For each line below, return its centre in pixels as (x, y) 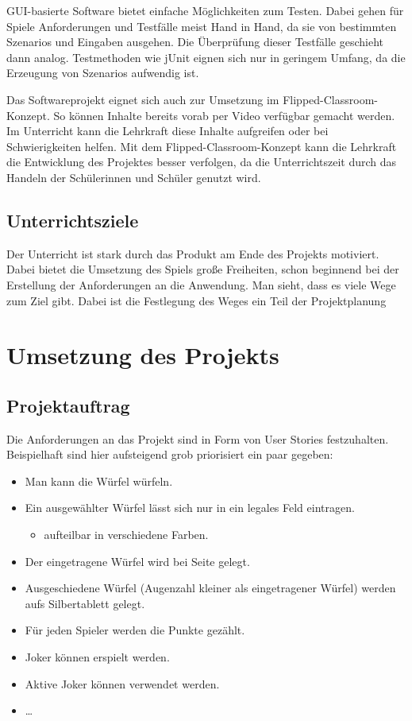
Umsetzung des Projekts (143, 355)
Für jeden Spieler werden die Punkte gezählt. (135, 630)
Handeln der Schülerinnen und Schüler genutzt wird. (134, 177)
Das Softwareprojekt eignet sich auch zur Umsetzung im (143, 99)
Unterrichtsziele (73, 220)
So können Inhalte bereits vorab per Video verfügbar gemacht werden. (224, 115)
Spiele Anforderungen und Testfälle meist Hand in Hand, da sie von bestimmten (202, 26)
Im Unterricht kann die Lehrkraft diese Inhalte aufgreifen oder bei (167, 131)
